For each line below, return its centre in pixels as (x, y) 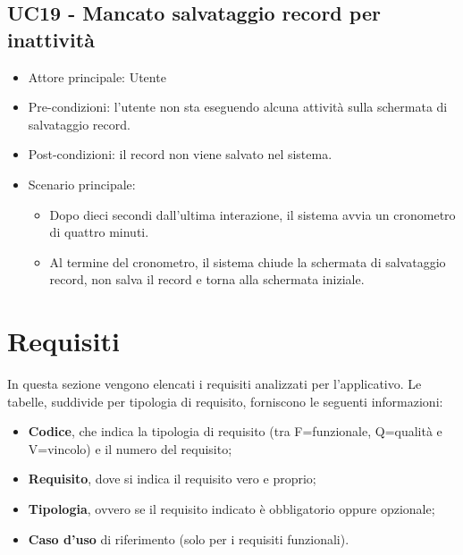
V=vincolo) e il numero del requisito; (130, 448)
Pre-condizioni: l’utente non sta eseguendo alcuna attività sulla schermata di (238, 107)
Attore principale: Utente (97, 76)
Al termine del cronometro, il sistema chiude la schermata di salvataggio (248, 261)
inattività (51, 39)
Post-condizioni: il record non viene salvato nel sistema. (180, 154)
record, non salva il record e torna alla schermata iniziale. (207, 279)
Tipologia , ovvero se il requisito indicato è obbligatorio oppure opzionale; (231, 509)
